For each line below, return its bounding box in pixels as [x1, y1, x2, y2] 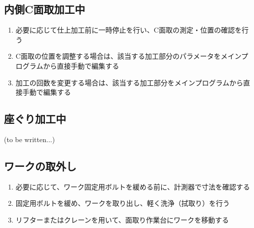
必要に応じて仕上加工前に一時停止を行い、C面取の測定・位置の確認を [15, 25, 242, 35]
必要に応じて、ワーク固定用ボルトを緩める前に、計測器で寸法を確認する [15, 181, 250, 191]
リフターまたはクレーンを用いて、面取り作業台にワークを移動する [15, 214, 229, 225]
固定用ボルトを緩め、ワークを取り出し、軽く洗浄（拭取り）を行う [15, 198, 230, 208]
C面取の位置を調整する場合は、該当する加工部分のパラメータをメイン [15, 51, 242, 61]
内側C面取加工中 [4, 1, 85, 17]
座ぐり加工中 [4, 111, 66, 126]
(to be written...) [4, 134, 55, 144]
